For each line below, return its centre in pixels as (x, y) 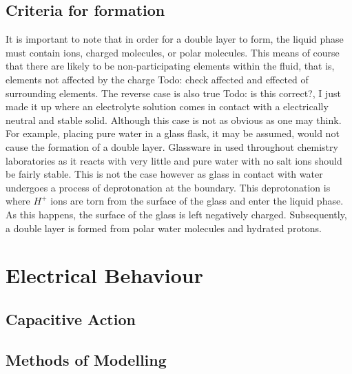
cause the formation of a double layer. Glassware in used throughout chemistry (172, 146)
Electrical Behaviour (105, 275)
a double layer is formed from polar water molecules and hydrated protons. (164, 228)
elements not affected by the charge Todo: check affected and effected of (157, 79)
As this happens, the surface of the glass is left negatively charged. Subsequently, (176, 214)
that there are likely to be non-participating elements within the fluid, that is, (170, 66)
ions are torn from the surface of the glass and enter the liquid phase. (197, 201)
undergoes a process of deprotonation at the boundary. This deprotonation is (168, 187)
